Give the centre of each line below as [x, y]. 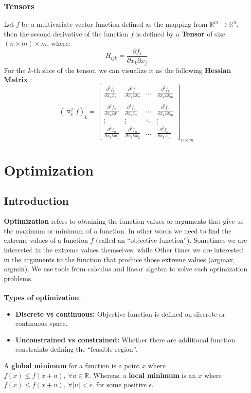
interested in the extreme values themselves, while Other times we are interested [124, 250]
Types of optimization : [43, 297]
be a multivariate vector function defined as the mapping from [115, 24]
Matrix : [18, 80]
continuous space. [41, 323]
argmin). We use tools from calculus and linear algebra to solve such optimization [126, 269]
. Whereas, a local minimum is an [143, 375]
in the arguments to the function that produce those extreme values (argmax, [119, 259]
